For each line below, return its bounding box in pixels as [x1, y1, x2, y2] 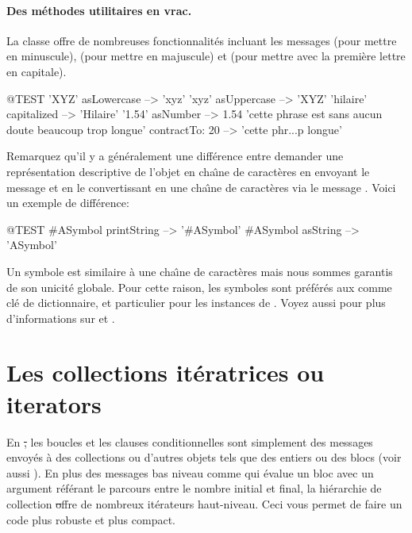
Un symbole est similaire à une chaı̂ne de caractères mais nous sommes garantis [6, 263, 393, 279]
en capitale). [6, 63, 67, 79]
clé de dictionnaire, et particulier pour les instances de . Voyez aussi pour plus [6, 294, 386, 311]
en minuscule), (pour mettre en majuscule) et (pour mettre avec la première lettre [6, 48, 406, 64]
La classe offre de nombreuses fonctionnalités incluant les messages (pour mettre [6, 32, 397, 48]
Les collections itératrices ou [6, 356, 325, 389]
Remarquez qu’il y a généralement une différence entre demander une [6, 148, 344, 164]
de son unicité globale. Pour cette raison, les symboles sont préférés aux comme [6, 278, 392, 295]
